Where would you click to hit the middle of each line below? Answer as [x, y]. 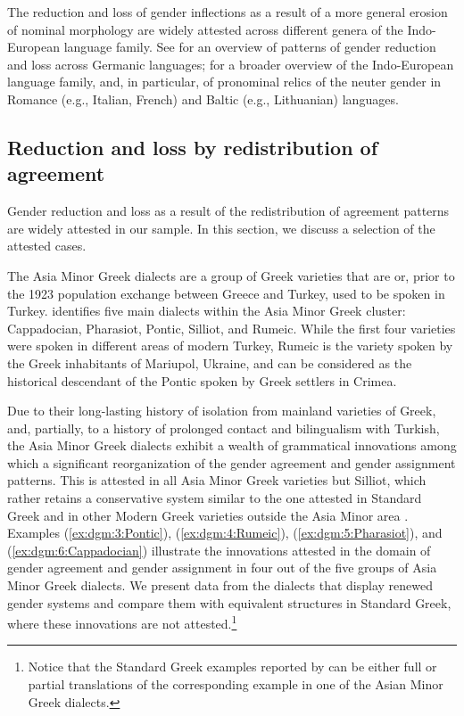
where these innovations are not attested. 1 [122, 622]
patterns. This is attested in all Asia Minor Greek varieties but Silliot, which [217, 480]
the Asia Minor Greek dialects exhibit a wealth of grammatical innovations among [232, 445]
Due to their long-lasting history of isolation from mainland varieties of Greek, [222, 411]
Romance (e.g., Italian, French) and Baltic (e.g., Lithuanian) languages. [203, 99]
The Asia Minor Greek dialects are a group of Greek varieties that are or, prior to [231, 275]
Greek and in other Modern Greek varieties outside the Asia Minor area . [208, 515]
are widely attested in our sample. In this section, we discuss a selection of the [221, 228]
